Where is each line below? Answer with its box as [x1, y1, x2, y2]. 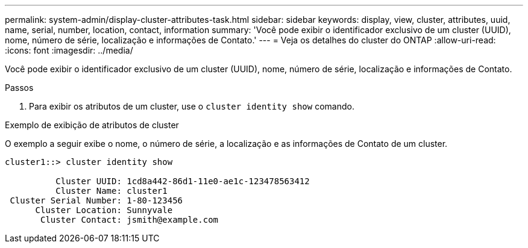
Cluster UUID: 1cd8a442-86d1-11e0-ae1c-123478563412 [55, 176, 310, 186]
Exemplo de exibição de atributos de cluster [5, 120, 179, 130]
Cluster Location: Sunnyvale [35, 205, 173, 215]
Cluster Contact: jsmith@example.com [40, 215, 219, 225]
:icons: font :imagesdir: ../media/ [5, 45, 133, 55]
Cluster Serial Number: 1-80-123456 [10, 196, 183, 205]
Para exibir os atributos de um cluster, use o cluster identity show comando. [29, 101, 354, 111]
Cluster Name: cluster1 [55, 186, 168, 196]
